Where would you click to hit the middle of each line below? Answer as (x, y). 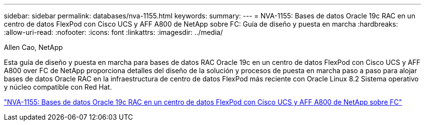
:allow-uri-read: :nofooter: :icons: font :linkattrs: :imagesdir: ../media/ (114, 32)
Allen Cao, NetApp (33, 47)
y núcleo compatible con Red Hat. (58, 87)
